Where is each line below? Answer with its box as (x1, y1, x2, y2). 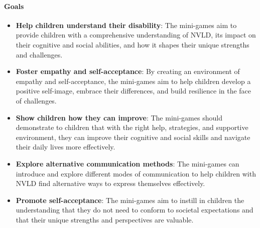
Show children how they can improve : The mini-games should (16, 112, 222, 122)
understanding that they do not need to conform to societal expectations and (16, 204, 253, 215)
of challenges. (16, 95, 57, 105)
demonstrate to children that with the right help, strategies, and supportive (16, 122, 248, 132)
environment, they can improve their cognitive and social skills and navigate (16, 131, 250, 142)
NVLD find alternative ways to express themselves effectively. (16, 178, 205, 188)
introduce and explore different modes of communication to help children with (16, 168, 256, 178)
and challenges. (16, 49, 63, 59)
